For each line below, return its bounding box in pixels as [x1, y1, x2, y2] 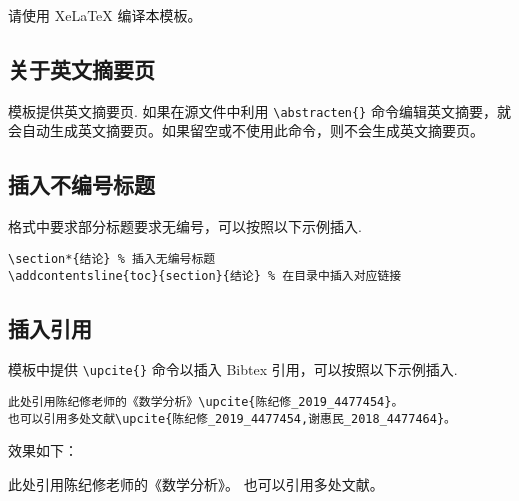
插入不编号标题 [8, 169, 155, 200]
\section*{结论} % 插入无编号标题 [8, 251, 216, 266]
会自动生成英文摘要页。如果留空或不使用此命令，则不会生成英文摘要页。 [8, 120, 484, 141]
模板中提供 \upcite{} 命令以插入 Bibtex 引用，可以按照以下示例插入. [8, 359, 458, 380]
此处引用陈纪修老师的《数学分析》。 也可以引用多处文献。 [8, 473, 384, 494]
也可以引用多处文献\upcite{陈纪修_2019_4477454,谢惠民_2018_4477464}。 [8, 411, 456, 426]
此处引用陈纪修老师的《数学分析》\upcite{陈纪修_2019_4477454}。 [8, 395, 404, 410]
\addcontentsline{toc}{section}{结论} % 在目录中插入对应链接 [8, 268, 402, 283]
